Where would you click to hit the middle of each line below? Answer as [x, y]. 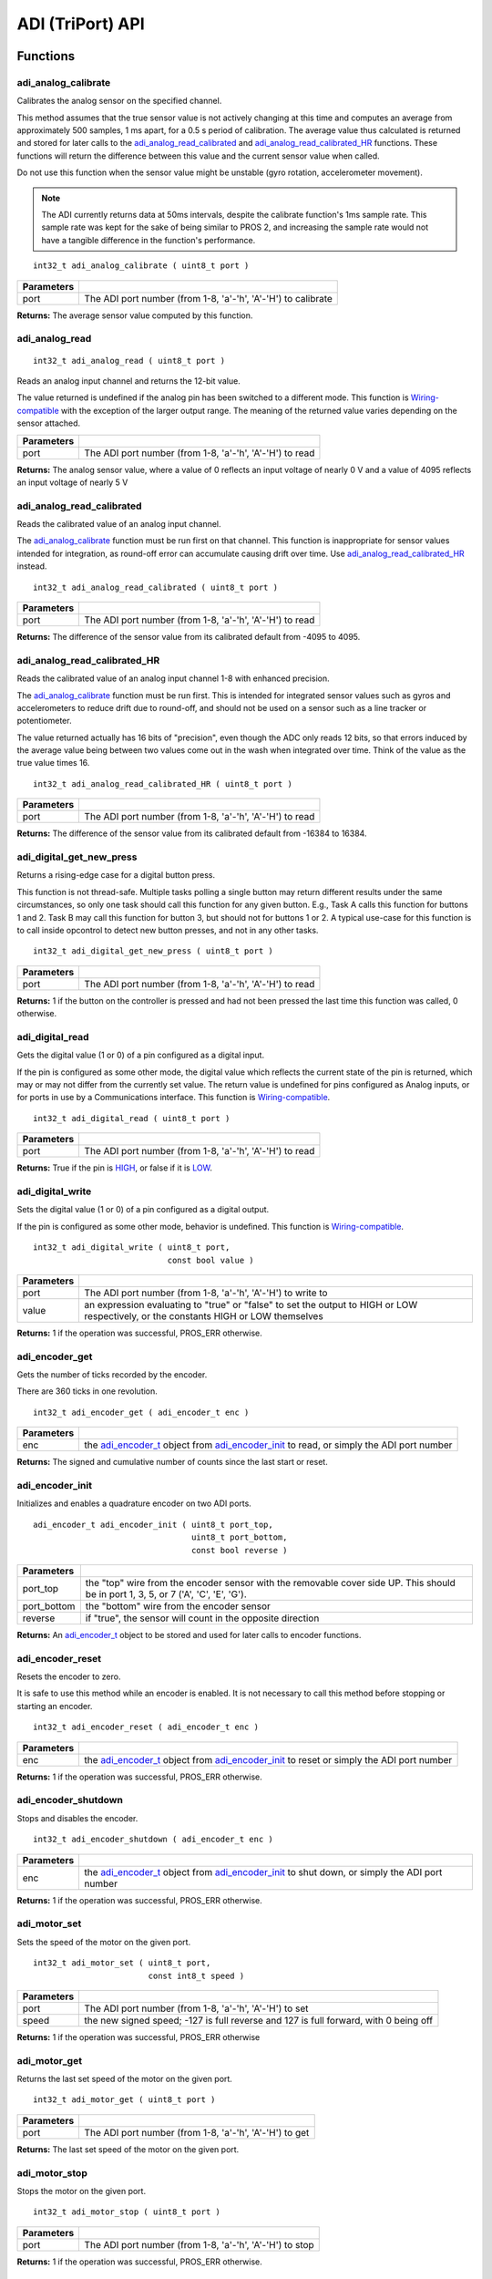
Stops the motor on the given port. [81, 2191]
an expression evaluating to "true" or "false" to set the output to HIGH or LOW [251, 1304]
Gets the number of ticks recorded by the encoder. [112, 1375]
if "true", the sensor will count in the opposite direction [202, 1618]
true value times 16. [53, 763]
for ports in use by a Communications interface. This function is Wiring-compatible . [174, 1098]
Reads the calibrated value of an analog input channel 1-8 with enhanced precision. [173, 678]
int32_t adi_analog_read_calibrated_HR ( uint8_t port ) [163, 784]
